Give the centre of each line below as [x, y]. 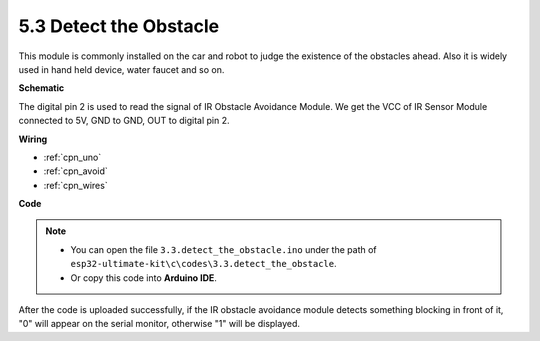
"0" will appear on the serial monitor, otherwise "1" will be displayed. [159, 324]
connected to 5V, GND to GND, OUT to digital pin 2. [124, 121]
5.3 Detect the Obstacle [119, 26]
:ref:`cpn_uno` [72, 157]
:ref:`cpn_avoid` [76, 171]
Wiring [33, 139]
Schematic [41, 88]
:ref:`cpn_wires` [76, 185]
